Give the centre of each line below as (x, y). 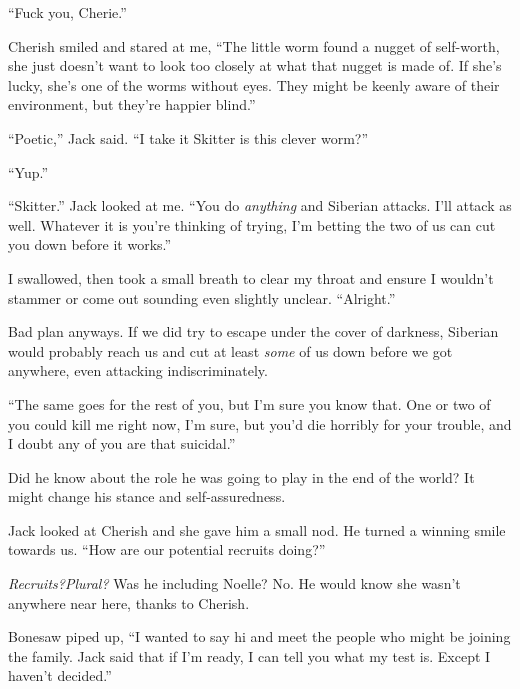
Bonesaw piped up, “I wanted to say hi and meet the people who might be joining (259, 636)
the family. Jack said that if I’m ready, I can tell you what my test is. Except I (249, 655)
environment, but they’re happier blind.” (132, 104)
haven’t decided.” (60, 675)
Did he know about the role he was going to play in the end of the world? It (241, 476)
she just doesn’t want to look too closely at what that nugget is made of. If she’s (255, 65)
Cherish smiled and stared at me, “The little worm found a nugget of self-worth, (254, 45)
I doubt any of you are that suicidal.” (122, 443)
